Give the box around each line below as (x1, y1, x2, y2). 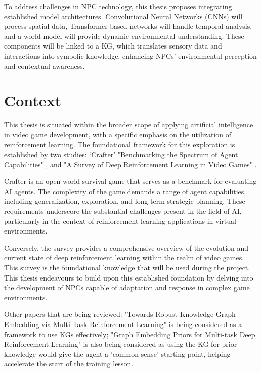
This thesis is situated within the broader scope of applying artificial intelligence (4, 119, 253, 130)
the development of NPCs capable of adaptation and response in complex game (4, 282, 250, 293)
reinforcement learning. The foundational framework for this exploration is (4, 139, 235, 150)
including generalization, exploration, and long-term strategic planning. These (4, 196, 245, 206)
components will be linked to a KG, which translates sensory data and (4, 40, 222, 51)
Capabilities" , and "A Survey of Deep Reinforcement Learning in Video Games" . (4, 159, 257, 169)
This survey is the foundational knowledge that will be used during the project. (4, 262, 250, 272)
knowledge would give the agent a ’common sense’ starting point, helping (4, 348, 231, 359)
